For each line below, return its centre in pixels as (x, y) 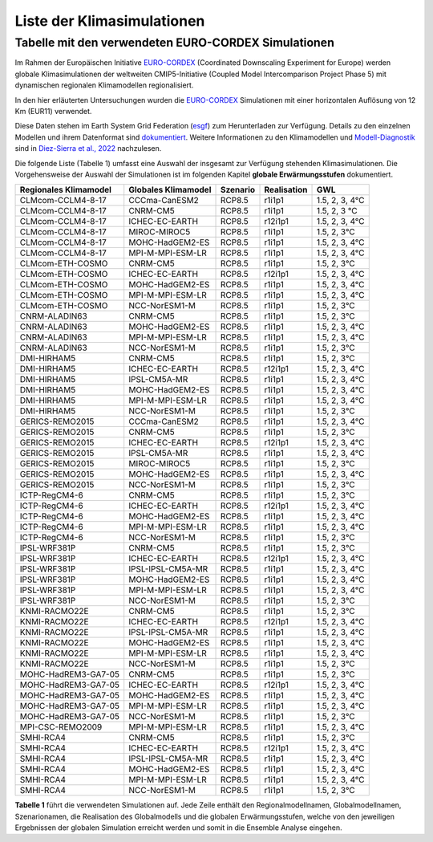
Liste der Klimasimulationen (110, 21)
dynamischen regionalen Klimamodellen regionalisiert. (104, 85)
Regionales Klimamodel (66, 190)
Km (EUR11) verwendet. (53, 111)
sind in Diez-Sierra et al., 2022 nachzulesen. (88, 148)
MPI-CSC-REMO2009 (61, 727)
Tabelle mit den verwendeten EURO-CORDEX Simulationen (174, 43)
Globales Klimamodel (170, 190)
